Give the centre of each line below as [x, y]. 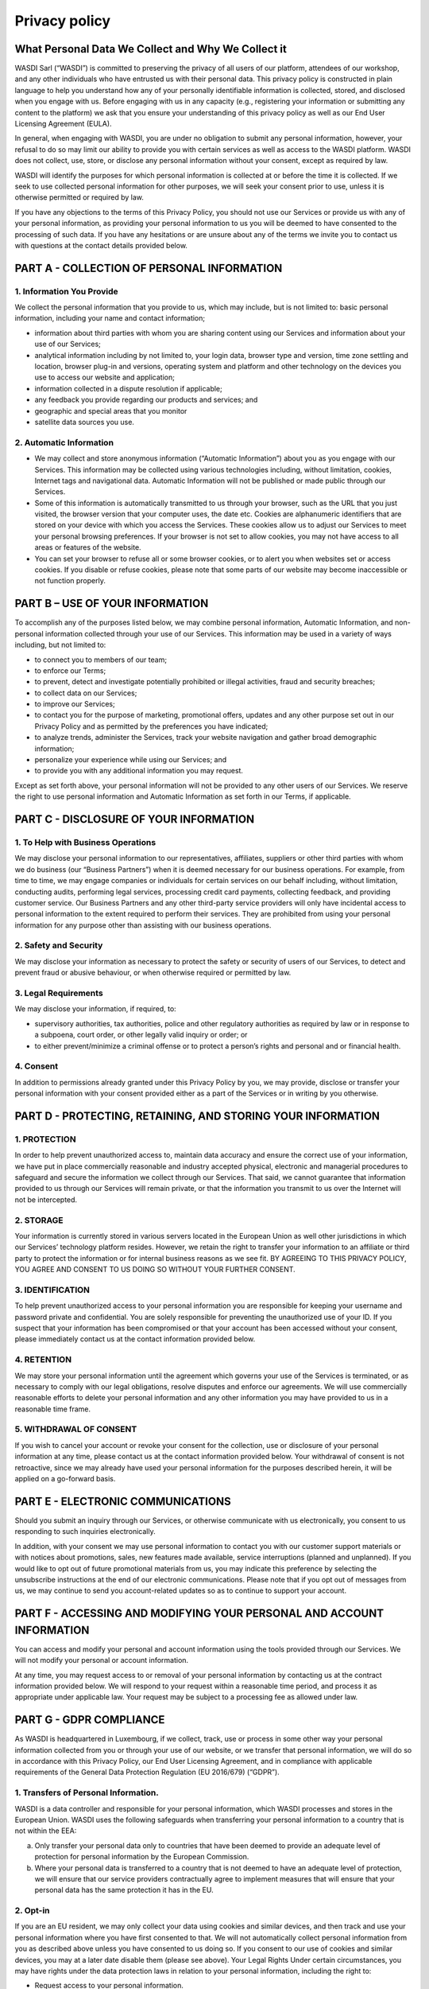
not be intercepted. [46, 1199]
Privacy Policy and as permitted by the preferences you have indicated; [151, 726]
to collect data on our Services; [86, 693]
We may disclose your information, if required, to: [95, 1009]
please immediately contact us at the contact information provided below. [135, 1339]
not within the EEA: [46, 1831]
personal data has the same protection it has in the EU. [124, 1890]
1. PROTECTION [45, 1139]
